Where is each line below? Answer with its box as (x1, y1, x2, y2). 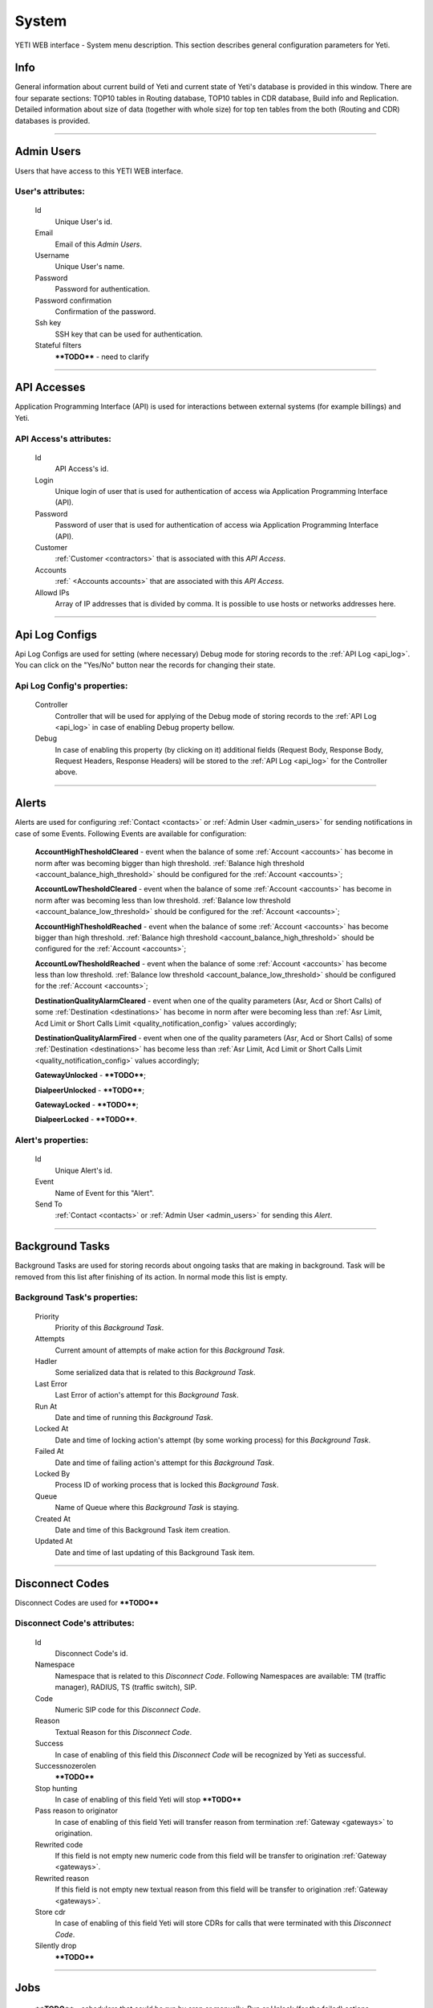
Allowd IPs (34, 587, 70, 598)
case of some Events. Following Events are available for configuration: (14, 828, 247, 839)
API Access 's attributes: (14, 433, 111, 444)
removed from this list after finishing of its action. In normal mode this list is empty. (14, 1271, 288, 1281)
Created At (34, 1514, 71, 1524)
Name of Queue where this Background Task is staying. (55, 1503, 240, 1512)
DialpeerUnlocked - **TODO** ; (34, 1085, 144, 1095)
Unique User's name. (55, 262, 125, 271)
